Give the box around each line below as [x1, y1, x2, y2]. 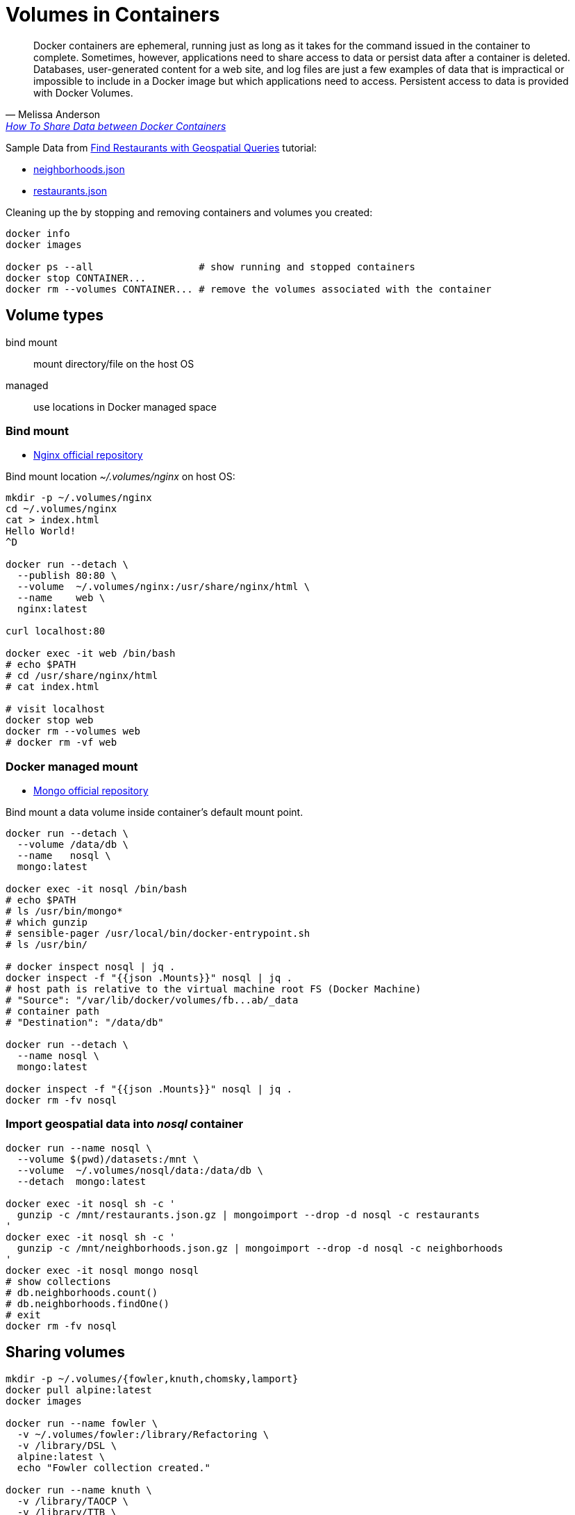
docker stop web [6, 714, 94, 726]
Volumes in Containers [6, 3, 220, 26]
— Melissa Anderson [6, 108, 101, 120]
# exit [6, 1309, 41, 1320]
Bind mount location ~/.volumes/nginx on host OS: [6, 470, 235, 483]
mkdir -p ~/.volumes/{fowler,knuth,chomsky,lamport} [6, 1373, 299, 1384]
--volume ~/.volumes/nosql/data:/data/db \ [17, 1164, 263, 1176]
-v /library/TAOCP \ [17, 1495, 129, 1507]
